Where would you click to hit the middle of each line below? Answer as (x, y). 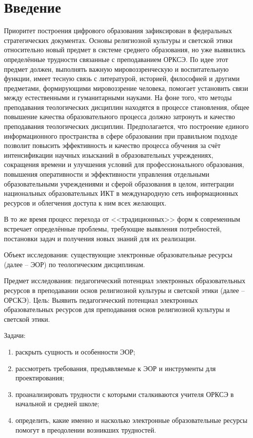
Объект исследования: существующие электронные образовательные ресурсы (118, 255)
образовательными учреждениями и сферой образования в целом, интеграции (119, 183)
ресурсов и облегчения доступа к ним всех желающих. (85, 202)
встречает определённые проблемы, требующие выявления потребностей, (113, 229)
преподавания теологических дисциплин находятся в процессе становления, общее (127, 107)
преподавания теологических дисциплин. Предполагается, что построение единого (126, 126)
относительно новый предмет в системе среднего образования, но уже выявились (125, 50)
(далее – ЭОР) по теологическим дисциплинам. (75, 264)
